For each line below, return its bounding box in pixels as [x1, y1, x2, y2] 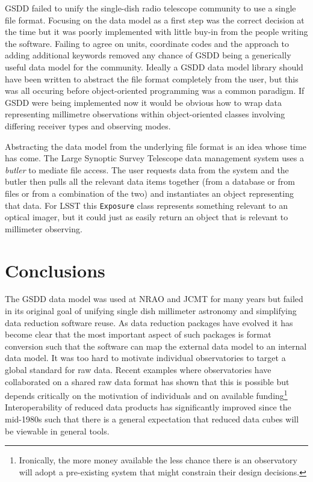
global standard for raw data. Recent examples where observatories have [5, 363, 271, 376]
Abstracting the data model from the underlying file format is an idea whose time [5, 140, 306, 152]
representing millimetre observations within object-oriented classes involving [5, 108, 285, 120]
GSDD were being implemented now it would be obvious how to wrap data [5, 96, 282, 108]
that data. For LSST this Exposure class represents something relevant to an [5, 199, 288, 211]
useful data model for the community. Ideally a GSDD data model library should [5, 60, 303, 73]
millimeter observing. [5, 222, 82, 235]
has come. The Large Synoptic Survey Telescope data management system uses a [5, 152, 304, 164]
